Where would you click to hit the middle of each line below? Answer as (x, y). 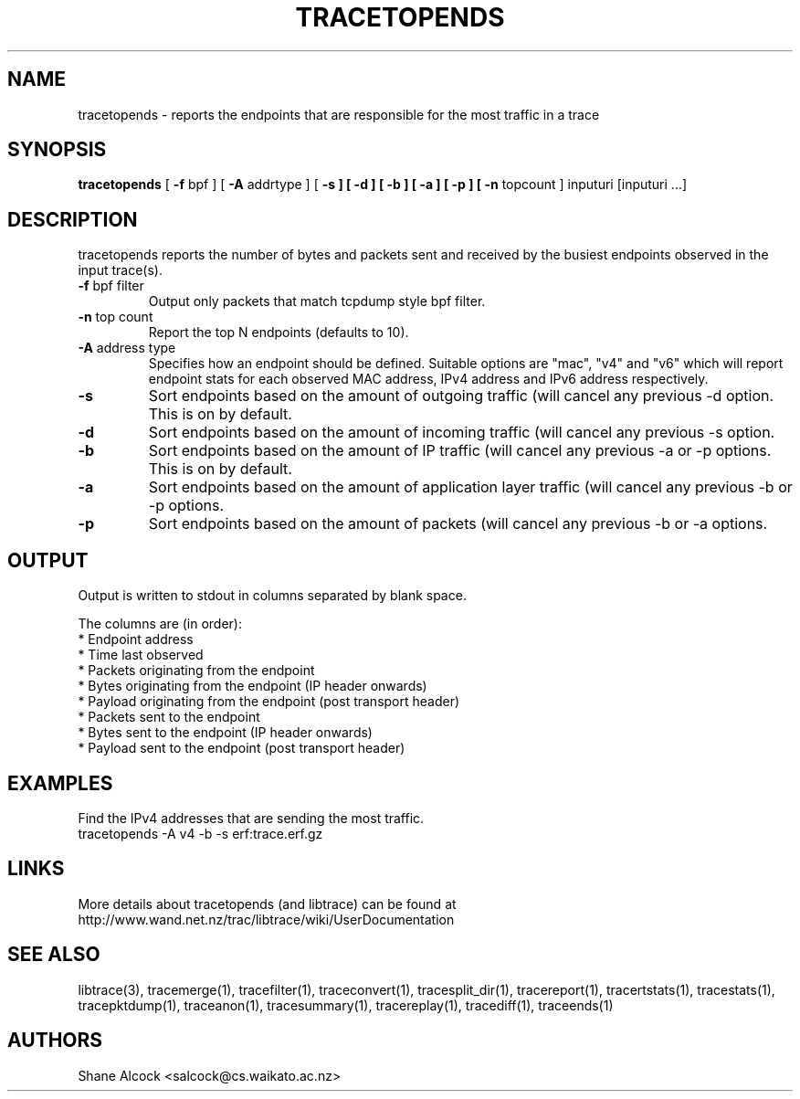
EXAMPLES (60, 783)
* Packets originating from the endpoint (196, 671)
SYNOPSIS (57, 150)
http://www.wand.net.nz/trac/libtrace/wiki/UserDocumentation (266, 919)
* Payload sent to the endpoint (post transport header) (242, 748)
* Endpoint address (136, 639)
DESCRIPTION (73, 219)
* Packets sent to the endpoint (169, 717)
